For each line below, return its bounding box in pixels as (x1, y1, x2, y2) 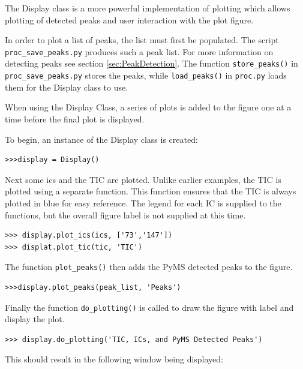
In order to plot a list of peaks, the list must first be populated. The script (5, 34, 279, 46)
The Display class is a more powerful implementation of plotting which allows (5, 2, 290, 14)
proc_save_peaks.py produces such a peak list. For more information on (5, 45, 274, 58)
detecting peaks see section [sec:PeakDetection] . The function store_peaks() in (5, 57, 298, 70)
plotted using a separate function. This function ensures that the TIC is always (5, 185, 296, 197)
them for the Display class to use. (5, 80, 128, 93)
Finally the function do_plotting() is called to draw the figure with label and (5, 301, 294, 313)
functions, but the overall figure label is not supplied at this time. (5, 208, 246, 221)
